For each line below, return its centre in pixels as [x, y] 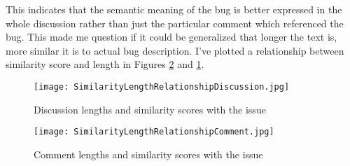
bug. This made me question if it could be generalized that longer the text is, [171, 37]
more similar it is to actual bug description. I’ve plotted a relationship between [175, 50]
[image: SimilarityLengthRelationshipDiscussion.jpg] [162, 87]
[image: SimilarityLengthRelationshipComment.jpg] [154, 132]
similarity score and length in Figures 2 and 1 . [105, 64]
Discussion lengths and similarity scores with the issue [150, 109]
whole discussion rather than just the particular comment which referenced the [175, 23]
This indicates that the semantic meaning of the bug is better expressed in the [174, 9]
